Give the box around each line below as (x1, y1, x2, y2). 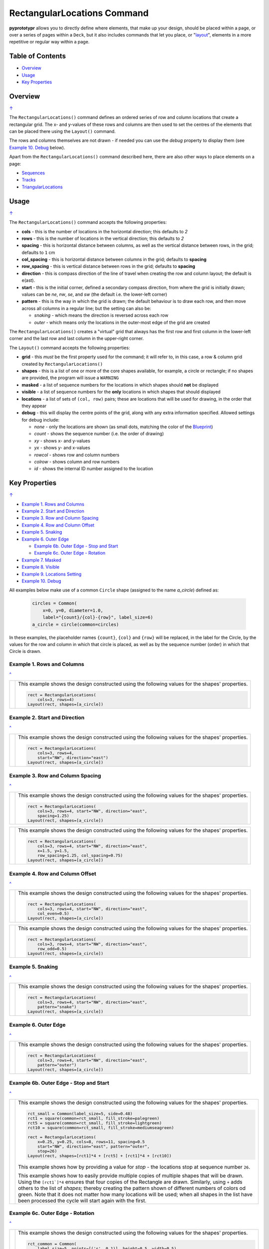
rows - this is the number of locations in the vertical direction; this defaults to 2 (21, 235, 184, 241)
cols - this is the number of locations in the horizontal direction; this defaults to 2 (21, 228, 188, 234)
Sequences (21, 170, 45, 176)
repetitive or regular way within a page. (9, 39, 90, 45)
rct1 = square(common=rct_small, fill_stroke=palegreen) (27, 1116, 159, 1121)
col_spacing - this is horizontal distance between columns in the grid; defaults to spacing (21, 256, 207, 262)
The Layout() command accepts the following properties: (9, 345, 131, 351)
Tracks (21, 177, 36, 183)
